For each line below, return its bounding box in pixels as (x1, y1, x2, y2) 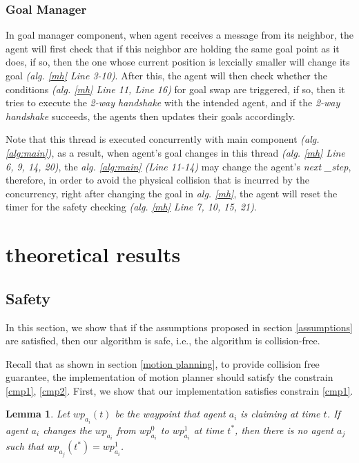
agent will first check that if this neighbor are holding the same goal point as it (6, 41, 340, 55)
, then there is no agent (235, 422, 334, 437)
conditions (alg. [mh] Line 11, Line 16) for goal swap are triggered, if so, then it (6, 81, 345, 96)
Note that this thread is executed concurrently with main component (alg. (6, 132, 320, 146)
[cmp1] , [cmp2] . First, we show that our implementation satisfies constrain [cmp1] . (6, 383, 353, 397)
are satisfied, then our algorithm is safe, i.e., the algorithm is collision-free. (6, 333, 320, 348)
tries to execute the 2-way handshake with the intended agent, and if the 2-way (6, 95, 340, 110)
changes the (43, 422, 92, 437)
